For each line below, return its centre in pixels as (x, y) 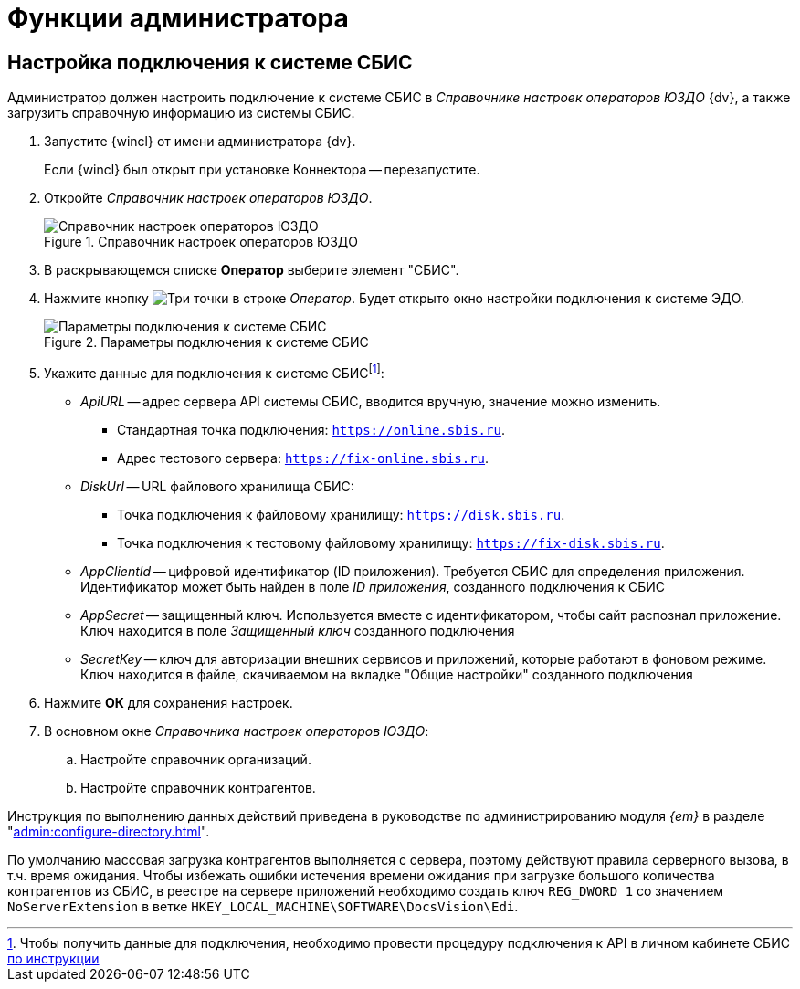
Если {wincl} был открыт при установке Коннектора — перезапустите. (262, 170)
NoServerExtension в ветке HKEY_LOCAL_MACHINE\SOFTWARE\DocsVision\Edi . (263, 906)
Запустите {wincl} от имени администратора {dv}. (200, 142)
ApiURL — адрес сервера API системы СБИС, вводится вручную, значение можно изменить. (371, 401)
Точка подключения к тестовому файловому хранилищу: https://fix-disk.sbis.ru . (391, 542)
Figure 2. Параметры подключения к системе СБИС (206, 342)
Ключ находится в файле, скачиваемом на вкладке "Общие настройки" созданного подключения (387, 674)
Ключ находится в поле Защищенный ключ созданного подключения (298, 630)
